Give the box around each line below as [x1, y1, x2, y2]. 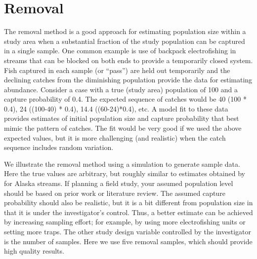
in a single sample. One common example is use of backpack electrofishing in [4, 45, 236, 56]
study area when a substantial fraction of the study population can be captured [4, 36, 245, 46]
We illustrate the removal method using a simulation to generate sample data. [4, 158, 240, 169]
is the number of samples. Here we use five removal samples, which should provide [4, 236, 253, 246]
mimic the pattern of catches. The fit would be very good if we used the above [4, 123, 242, 133]
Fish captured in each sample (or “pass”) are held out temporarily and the [4, 65, 230, 75]
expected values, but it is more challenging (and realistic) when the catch [4, 132, 226, 143]
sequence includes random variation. [4, 142, 114, 152]
